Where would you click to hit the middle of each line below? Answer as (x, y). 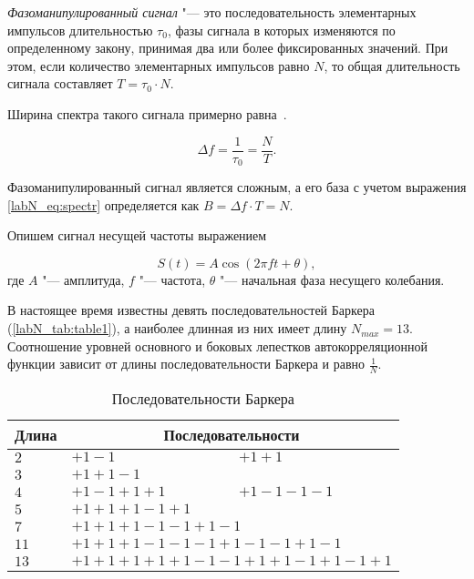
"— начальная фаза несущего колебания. (332, 279)
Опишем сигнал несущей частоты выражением (137, 235)
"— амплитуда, (83, 279)
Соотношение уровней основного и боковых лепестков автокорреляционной (217, 345)
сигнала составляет (60, 83)
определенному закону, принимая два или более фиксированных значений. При (228, 48)
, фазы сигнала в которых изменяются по (281, 30)
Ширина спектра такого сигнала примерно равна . (147, 113)
